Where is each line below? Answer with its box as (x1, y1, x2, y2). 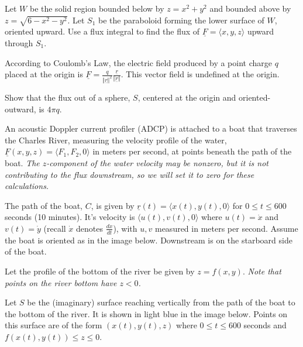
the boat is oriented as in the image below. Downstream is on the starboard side (5, 233, 292, 246)
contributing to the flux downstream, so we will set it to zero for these (5, 168, 254, 180)
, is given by (91, 199, 135, 211)
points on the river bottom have (5, 276, 117, 288)
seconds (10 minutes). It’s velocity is (5, 211, 135, 223)
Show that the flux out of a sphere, (5, 91, 130, 103)
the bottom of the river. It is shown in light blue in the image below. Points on (5, 307, 288, 319)
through (5, 36, 33, 49)
